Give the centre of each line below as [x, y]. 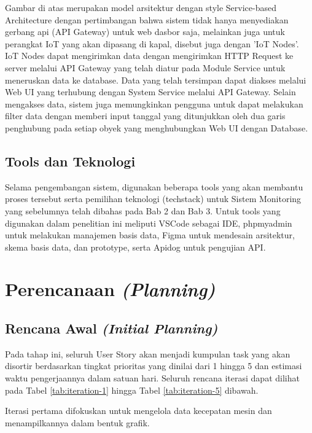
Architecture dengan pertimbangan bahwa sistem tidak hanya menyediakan [147, 19]
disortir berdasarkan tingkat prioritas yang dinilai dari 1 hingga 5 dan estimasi [154, 366]
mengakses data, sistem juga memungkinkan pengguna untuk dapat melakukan [154, 103]
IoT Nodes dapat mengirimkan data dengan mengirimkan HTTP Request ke [149, 56]
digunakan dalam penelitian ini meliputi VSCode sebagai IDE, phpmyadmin [149, 223]
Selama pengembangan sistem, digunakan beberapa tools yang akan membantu [154, 186]
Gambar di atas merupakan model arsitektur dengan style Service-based [141, 7]
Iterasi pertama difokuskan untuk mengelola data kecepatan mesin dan [138, 411]
